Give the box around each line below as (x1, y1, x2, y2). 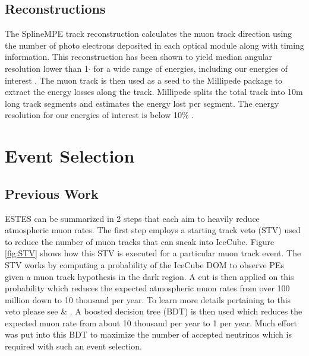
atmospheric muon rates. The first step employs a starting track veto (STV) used (5, 224, 301, 236)
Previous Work (5, 184, 99, 202)
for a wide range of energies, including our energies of (93, 62, 288, 74)
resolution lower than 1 (5, 62, 89, 74)
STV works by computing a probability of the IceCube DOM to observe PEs (5, 258, 284, 271)
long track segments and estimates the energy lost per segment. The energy (5, 97, 279, 109)
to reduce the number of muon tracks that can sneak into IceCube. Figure (5, 235, 275, 247)
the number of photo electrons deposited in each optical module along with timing (5, 39, 304, 51)
